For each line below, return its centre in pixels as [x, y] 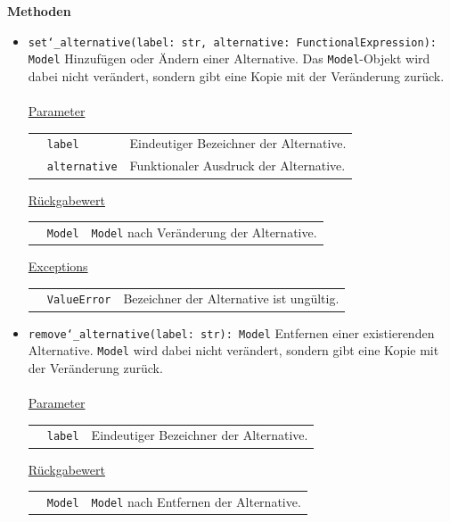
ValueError [79, 300]
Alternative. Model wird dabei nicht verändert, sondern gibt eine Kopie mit [233, 350]
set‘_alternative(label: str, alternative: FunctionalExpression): [232, 42]
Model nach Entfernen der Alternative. [196, 501]
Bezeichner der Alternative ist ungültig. [231, 298]
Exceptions [58, 266]
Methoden [39, 11]
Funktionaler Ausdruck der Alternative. [237, 166]
